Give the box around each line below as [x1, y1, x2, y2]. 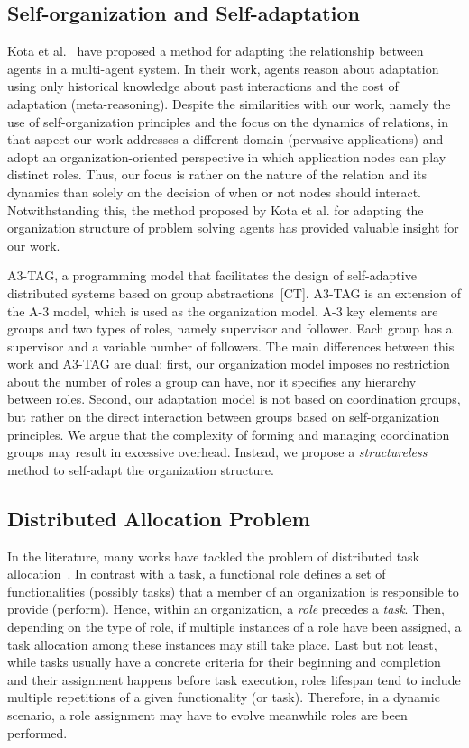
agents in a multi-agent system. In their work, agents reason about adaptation [7, 59, 439, 78]
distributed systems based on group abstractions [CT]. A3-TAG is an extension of [7, 283, 461, 302]
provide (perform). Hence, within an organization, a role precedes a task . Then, [7, 599, 445, 618]
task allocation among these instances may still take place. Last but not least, [7, 634, 437, 653]
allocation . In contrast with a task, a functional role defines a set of [7, 564, 386, 583]
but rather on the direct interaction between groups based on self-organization [7, 407, 440, 426]
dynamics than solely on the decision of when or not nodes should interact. [7, 182, 421, 201]
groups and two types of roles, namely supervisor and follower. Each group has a [7, 319, 453, 338]
